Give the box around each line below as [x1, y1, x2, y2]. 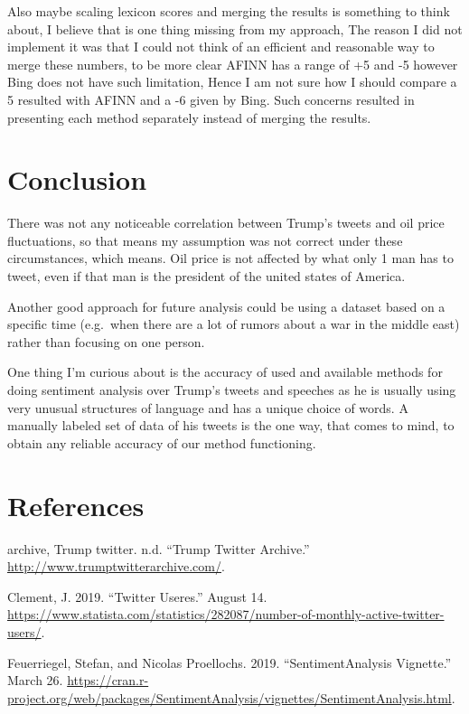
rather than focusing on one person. [7, 332, 205, 351]
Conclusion [7, 161, 147, 198]
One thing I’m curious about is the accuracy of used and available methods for [7, 362, 443, 381]
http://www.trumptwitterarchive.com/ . [7, 557, 225, 576]
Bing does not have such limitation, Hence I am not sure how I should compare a [7, 72, 457, 91]
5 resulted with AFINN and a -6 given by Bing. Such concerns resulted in [7, 89, 415, 108]
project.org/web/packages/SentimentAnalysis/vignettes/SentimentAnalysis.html [7, 688, 452, 707]
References [7, 486, 145, 523]
